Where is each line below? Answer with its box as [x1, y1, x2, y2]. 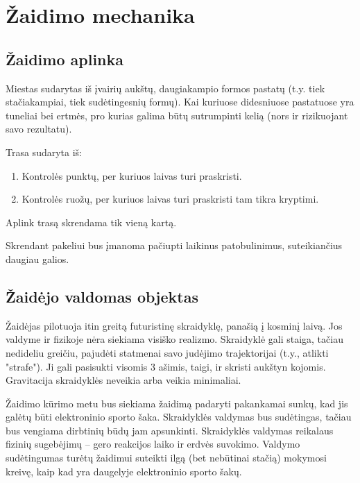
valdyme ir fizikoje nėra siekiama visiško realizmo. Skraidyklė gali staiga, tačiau [6, 332, 343, 346]
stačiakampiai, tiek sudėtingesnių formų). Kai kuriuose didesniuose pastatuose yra [6, 94, 354, 109]
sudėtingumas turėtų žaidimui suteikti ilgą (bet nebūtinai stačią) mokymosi [6, 450, 327, 465]
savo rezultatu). [6, 121, 72, 136]
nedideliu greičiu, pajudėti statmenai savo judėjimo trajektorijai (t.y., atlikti [6, 345, 329, 359]
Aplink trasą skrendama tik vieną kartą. [6, 214, 177, 229]
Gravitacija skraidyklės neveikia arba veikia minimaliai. [6, 373, 241, 387]
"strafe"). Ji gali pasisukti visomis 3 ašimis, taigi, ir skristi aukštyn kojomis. [6, 359, 326, 373]
